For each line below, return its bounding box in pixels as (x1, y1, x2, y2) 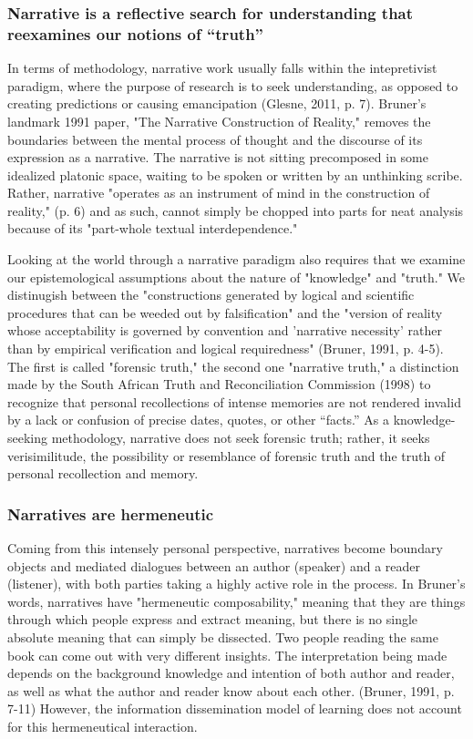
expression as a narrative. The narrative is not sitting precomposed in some (7, 148, 428, 167)
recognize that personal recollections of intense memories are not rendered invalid (7, 392, 461, 411)
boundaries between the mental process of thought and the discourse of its (7, 129, 423, 149)
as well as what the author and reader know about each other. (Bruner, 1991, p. (7, 681, 455, 700)
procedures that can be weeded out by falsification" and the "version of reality (7, 303, 443, 322)
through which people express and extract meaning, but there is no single (7, 610, 418, 629)
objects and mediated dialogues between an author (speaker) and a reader (7, 556, 421, 575)
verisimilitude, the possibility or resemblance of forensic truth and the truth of (7, 446, 446, 465)
